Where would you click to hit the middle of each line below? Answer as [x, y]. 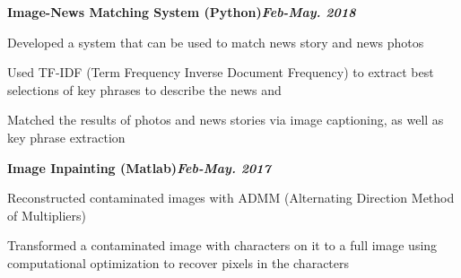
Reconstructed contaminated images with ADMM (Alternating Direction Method [231, 198]
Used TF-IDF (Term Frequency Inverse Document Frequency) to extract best [221, 72]
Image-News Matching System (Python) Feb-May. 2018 [182, 12]
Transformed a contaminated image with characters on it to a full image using [222, 245]
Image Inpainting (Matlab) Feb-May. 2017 [139, 167]
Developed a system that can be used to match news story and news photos [216, 42]
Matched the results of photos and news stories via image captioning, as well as [226, 120]
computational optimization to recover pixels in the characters [178, 262]
